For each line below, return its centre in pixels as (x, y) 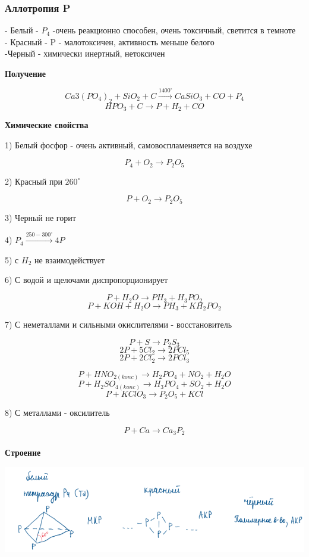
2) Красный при (34, 181)
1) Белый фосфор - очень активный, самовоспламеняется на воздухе (129, 144)
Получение (26, 73)
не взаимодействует (70, 259)
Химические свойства (47, 125)
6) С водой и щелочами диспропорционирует (86, 280)
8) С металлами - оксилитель (57, 413)
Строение (23, 452)
